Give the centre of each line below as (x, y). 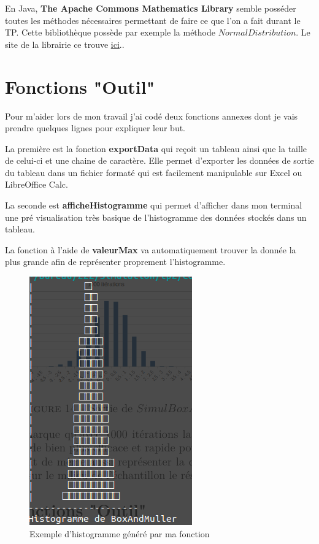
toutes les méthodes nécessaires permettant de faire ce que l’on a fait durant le (153, 20)
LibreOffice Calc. (37, 184)
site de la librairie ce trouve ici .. (65, 44)
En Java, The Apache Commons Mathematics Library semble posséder (151, 8)
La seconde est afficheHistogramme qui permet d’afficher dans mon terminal (154, 205)
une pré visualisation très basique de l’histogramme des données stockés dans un (156, 217)
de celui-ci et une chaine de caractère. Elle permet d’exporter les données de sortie (159, 160)
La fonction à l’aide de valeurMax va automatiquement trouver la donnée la (151, 249)
